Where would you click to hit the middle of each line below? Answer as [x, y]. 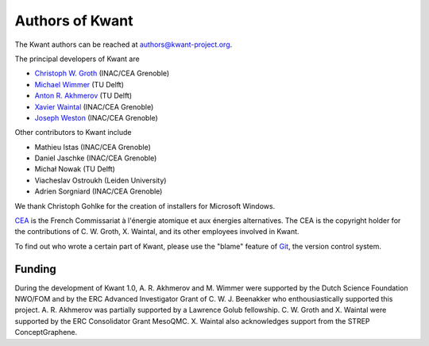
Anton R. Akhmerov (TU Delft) [83, 96]
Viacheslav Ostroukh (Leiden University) [100, 180]
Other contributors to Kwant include [73, 133]
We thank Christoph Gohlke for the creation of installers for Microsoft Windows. [145, 206]
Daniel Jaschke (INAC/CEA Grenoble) [96, 158]
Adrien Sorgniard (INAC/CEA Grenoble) [99, 191]
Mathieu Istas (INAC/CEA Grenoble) [93, 147]
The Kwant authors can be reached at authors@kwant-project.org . [124, 44]
